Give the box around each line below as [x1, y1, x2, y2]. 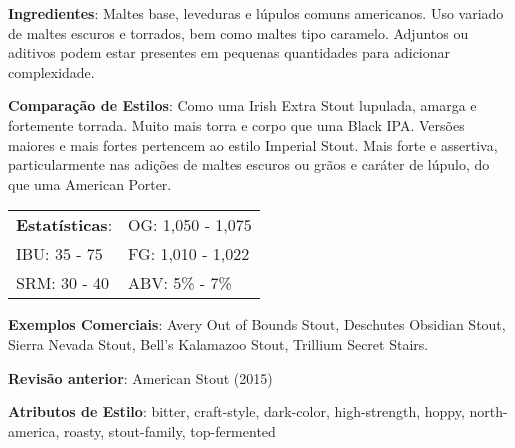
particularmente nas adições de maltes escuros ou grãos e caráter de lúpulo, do [8, 154, 490, 175]
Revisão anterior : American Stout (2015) [8, 367, 273, 388]
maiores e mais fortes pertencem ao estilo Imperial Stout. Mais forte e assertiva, [8, 134, 498, 155]
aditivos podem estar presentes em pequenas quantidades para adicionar [8, 42, 451, 63]
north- [469, 401, 508, 422]
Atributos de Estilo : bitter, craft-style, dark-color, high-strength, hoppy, [8, 401, 465, 422]
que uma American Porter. [8, 173, 172, 194]
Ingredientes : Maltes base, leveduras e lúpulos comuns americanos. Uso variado [8, 3, 504, 23]
